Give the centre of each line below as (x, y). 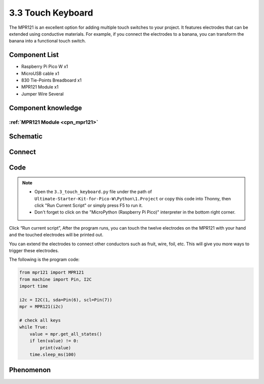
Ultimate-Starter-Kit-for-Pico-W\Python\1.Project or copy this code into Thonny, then (133, 198)
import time (34, 286)
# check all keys (40, 320)
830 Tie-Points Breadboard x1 (51, 80)
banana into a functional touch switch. (47, 41)
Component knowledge (45, 108)
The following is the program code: (44, 259)
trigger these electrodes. (34, 250)
